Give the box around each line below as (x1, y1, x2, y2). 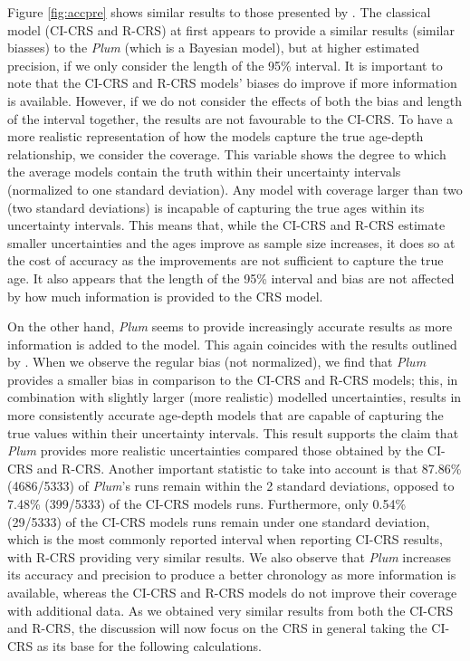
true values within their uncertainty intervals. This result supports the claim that (7, 423, 459, 442)
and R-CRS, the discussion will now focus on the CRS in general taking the (7, 618, 427, 637)
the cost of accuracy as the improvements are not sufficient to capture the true (7, 251, 444, 270)
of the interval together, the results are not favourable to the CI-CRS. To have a (7, 109, 454, 128)
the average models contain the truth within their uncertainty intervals (7, 162, 401, 181)
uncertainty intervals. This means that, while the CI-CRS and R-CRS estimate (7, 216, 446, 235)
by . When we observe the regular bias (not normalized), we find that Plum (7, 352, 427, 371)
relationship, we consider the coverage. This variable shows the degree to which (7, 144, 446, 163)
